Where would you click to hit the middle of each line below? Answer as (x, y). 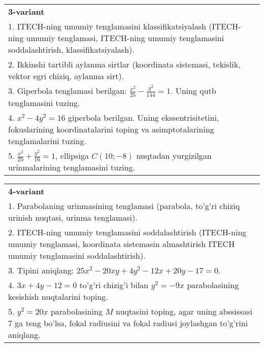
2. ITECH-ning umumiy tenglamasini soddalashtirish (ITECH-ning (127, 232)
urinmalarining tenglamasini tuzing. (72, 167)
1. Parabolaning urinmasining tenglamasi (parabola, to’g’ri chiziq (124, 206)
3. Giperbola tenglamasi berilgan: (68, 91)
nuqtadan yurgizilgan (174, 155)
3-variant (26, 11)
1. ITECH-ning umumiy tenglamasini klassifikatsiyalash (107, 26)
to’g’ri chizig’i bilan (114, 285)
